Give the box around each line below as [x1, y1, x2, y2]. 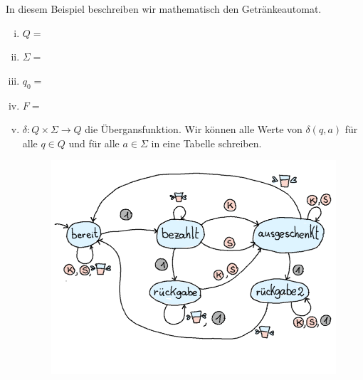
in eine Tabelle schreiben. [151, 135, 262, 150]
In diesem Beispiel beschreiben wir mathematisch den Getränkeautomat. [6, 1, 322, 16]
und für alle [68, 135, 120, 150]
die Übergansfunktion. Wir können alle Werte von [85, 122, 302, 137]
